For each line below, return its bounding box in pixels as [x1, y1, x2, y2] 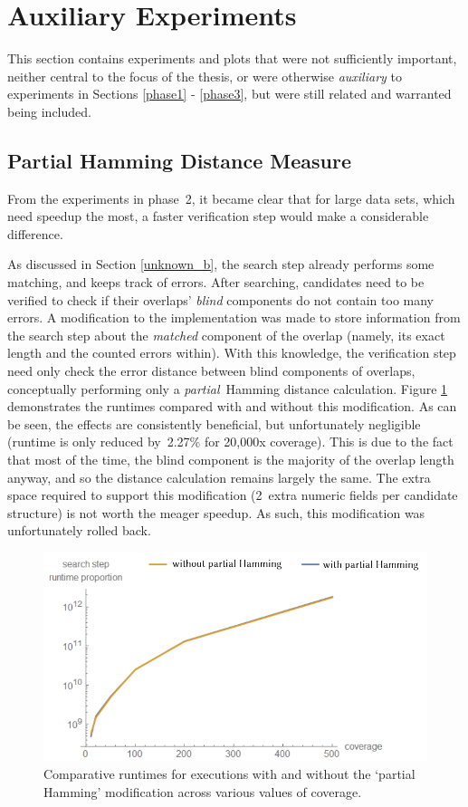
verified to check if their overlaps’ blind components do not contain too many [7, 290, 435, 309]
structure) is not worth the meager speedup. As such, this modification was [7, 503, 425, 522]
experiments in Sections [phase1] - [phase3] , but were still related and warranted [7, 84, 452, 103]
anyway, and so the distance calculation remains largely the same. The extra [7, 467, 431, 486]
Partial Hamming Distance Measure [7, 146, 352, 174]
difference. [7, 224, 63, 243]
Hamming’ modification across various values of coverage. [43, 782, 362, 801]
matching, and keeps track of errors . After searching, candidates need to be [7, 273, 425, 292]
